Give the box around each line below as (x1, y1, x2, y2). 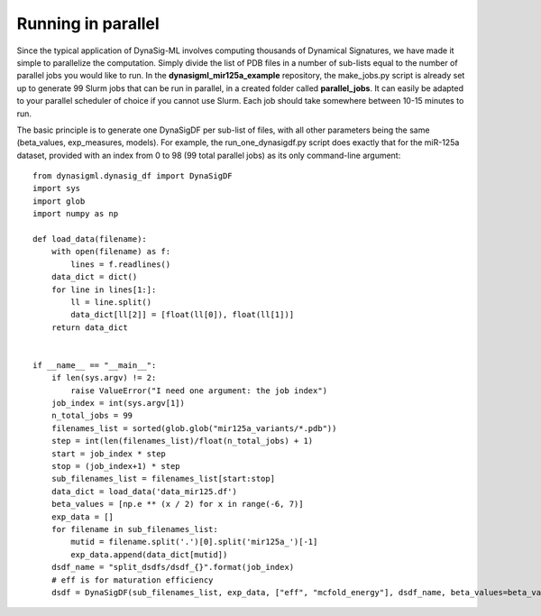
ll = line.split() (70, 297, 152, 307)
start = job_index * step (50, 448, 167, 459)
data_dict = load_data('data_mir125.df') (50, 486, 238, 496)
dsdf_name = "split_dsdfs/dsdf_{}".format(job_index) (50, 562, 295, 573)
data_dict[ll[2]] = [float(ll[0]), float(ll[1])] (70, 309, 295, 320)
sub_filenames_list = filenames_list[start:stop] (50, 473, 275, 484)
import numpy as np (32, 208, 119, 219)
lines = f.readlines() (70, 259, 171, 270)
